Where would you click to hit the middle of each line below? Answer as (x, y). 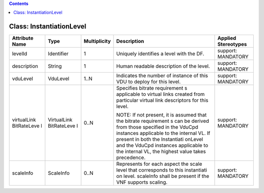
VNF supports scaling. (142, 182)
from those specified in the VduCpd (157, 127)
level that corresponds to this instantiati (162, 170)
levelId (20, 54)
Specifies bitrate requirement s (152, 88)
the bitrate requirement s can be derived (163, 121)
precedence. (131, 157)
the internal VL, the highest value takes (161, 152)
